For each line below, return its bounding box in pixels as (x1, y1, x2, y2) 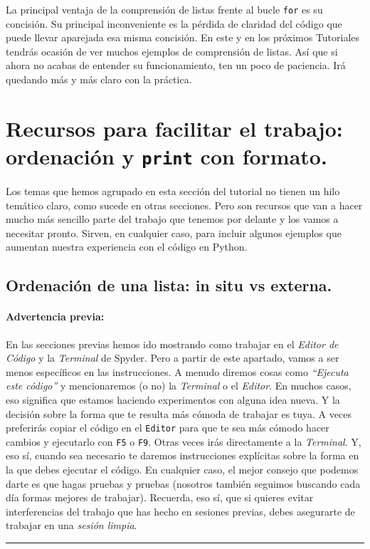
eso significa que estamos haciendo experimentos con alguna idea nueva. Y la (6, 392, 340, 407)
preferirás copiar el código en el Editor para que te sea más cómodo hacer (6, 420, 329, 435)
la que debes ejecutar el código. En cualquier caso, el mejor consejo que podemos (6, 462, 359, 477)
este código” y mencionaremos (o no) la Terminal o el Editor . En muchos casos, (6, 378, 351, 393)
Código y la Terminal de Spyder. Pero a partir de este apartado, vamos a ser (6, 350, 339, 365)
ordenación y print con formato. (6, 142, 327, 170)
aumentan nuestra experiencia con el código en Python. (6, 239, 248, 254)
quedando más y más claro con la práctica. (6, 72, 192, 87)
